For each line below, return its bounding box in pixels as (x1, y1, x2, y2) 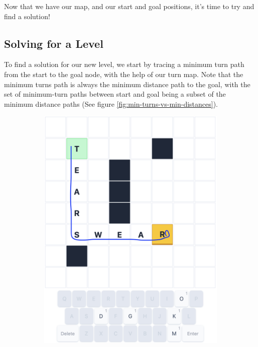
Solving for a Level (4, 35, 103, 51)
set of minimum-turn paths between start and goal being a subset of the (4, 89, 226, 99)
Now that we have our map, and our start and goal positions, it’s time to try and (4, 1, 254, 11)
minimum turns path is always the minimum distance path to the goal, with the (4, 79, 250, 89)
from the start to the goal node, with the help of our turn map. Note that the (4, 68, 243, 79)
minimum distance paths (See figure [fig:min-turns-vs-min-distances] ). (4, 98, 218, 109)
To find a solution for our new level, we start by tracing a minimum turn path (4, 59, 244, 70)
